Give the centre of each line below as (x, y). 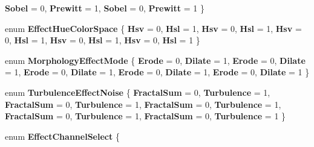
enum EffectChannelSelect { (62, 136)
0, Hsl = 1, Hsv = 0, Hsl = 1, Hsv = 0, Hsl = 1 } (103, 40)
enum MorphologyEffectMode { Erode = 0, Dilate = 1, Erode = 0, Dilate (155, 60)
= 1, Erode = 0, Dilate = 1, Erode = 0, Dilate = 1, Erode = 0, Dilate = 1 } (157, 72)
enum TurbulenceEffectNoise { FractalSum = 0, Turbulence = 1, (138, 92)
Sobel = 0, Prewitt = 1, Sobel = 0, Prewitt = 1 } (105, 8)
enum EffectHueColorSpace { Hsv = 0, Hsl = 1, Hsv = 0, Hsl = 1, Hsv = (153, 28)
